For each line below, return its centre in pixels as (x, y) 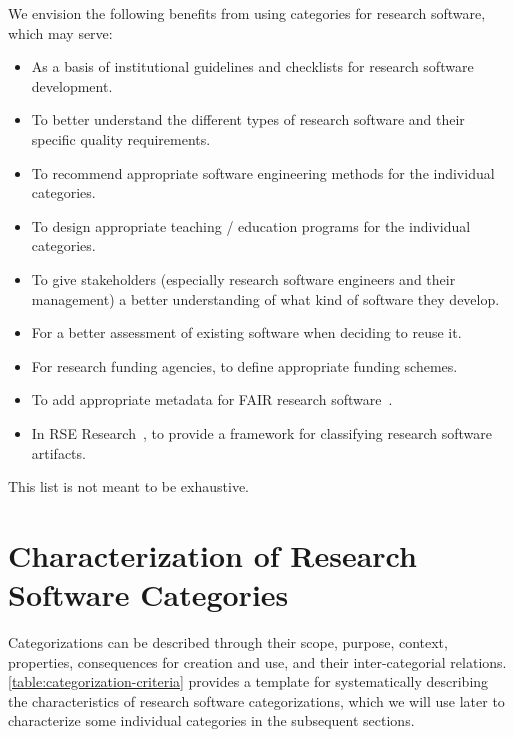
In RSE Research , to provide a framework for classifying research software (261, 432)
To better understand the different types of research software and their (248, 119)
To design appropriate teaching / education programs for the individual (251, 225)
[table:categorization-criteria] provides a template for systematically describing (248, 681)
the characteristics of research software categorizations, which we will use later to (256, 700)
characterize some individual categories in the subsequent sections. (211, 720)
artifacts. (58, 452)
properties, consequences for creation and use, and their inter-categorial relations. (257, 661)
